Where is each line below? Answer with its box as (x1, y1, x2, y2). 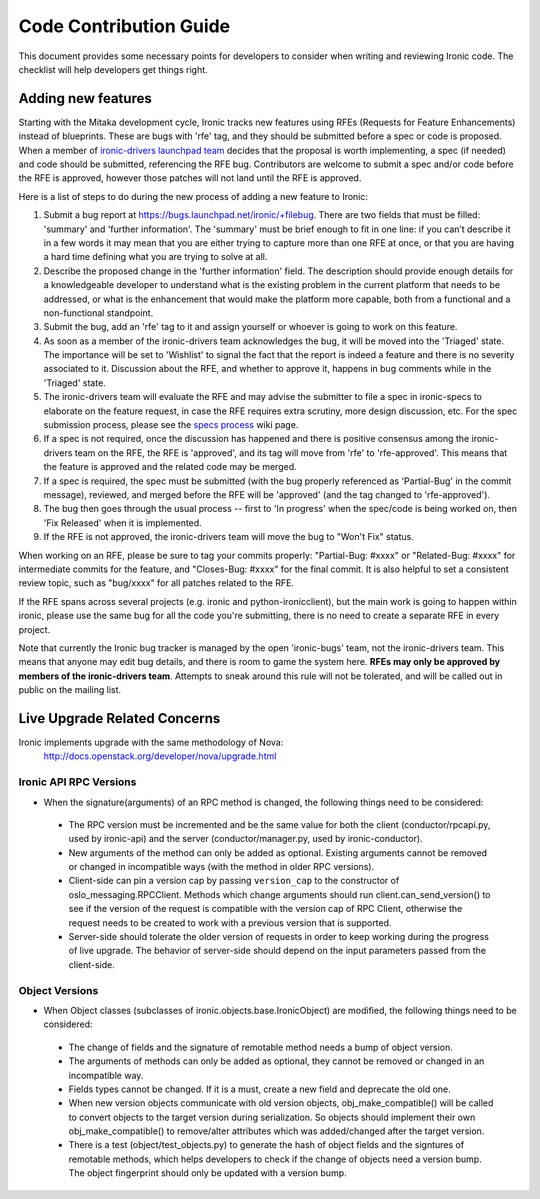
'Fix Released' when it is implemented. (43, 516, 202, 529)
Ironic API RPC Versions (18, 775, 137, 789)
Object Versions (18, 983, 99, 997)
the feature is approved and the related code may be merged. (43, 461, 297, 473)
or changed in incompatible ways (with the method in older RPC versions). (68, 861, 375, 873)
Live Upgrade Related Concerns (18, 710, 221, 727)
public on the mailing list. (18, 684, 122, 696)
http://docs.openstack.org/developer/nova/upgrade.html (43, 750, 277, 762)
